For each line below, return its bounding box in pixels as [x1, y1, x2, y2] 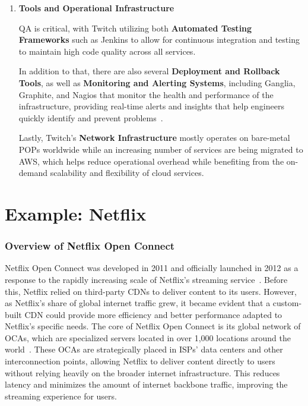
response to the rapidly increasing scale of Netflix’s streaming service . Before [5, 273, 288, 285]
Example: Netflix [5, 201, 147, 225]
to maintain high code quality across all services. [18, 45, 196, 57]
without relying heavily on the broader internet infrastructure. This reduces [5, 366, 280, 379]
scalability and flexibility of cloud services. [50, 166, 204, 179]
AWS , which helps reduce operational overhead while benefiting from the [18, 155, 284, 167]
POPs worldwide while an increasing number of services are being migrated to [18, 143, 303, 155]
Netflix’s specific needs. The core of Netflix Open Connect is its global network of [5, 320, 301, 332]
